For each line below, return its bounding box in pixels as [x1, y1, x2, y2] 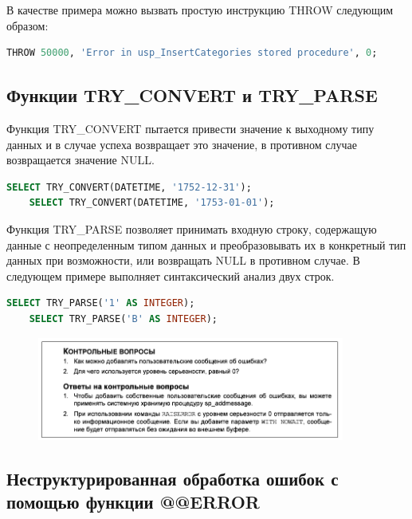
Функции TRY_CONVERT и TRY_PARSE [6, 83, 378, 108]
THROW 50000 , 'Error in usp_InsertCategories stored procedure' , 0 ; [6, 47, 378, 59]
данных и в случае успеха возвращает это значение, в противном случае [6, 136, 357, 152]
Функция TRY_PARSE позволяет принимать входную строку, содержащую [6, 220, 377, 237]
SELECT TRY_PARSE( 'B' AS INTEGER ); [29, 313, 218, 324]
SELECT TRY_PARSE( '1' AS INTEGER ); [6, 297, 195, 309]
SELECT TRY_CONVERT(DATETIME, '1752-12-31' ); [6, 181, 252, 193]
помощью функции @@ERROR [6, 489, 260, 513]
